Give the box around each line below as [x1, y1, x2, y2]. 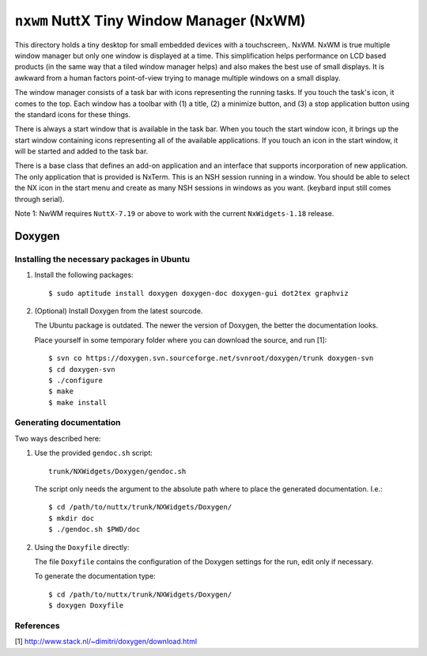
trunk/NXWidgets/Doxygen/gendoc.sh [48, 467, 187, 476]
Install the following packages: [34, 270, 134, 280]
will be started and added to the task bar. [14, 146, 149, 156]
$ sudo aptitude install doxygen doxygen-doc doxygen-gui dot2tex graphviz [48, 289, 349, 298]
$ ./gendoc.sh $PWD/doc [48, 525, 141, 534]
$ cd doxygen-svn [48, 365, 115, 374]
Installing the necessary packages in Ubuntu [14, 253, 190, 264]
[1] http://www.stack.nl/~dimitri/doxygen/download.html [14, 637, 198, 647]
